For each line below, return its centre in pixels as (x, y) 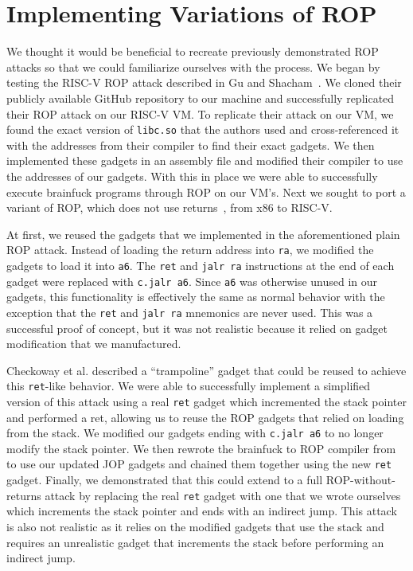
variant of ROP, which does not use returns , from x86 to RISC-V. (169, 207)
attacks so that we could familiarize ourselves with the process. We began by (193, 66)
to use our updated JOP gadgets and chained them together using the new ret (199, 464)
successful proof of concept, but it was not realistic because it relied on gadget (197, 328)
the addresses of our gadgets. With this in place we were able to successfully (192, 176)
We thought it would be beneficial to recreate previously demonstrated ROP (193, 51)
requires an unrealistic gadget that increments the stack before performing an (195, 542)
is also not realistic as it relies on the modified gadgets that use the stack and (195, 526)
